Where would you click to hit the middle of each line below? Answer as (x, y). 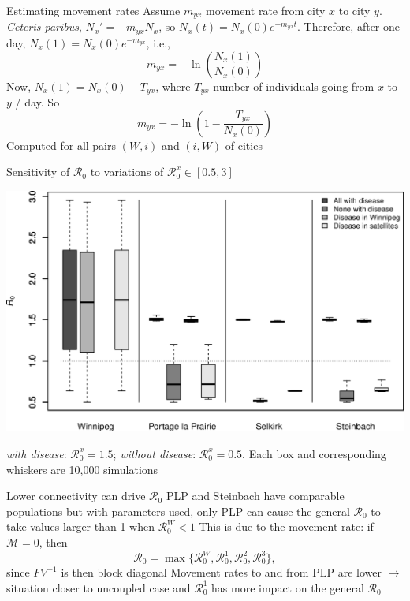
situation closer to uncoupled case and (99, 587)
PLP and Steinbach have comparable (255, 496)
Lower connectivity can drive (76, 496)
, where (173, 86)
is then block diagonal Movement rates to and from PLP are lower (221, 572)
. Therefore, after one (349, 26)
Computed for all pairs (61, 145)
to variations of (127, 172)
